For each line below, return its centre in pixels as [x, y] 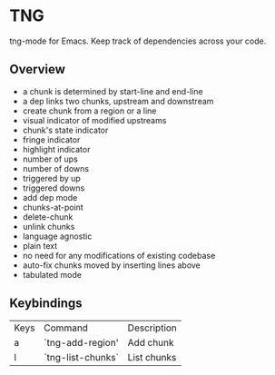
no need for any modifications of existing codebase [119, 255]
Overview [38, 69]
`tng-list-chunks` [82, 357]
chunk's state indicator [65, 130]
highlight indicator [56, 149]
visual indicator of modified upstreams [94, 120]
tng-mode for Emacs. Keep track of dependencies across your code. [138, 41]
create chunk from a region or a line [89, 111]
